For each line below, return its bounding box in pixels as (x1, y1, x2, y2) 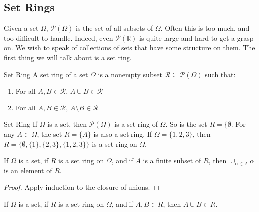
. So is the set (165, 119, 207, 129)
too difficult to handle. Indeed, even (4, 32, 113, 43)
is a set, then (47, 119, 87, 129)
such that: (205, 69, 236, 79)
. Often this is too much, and (160, 23, 250, 33)
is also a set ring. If (93, 128, 152, 139)
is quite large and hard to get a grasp (139, 32, 254, 43)
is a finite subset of (143, 155, 201, 166)
